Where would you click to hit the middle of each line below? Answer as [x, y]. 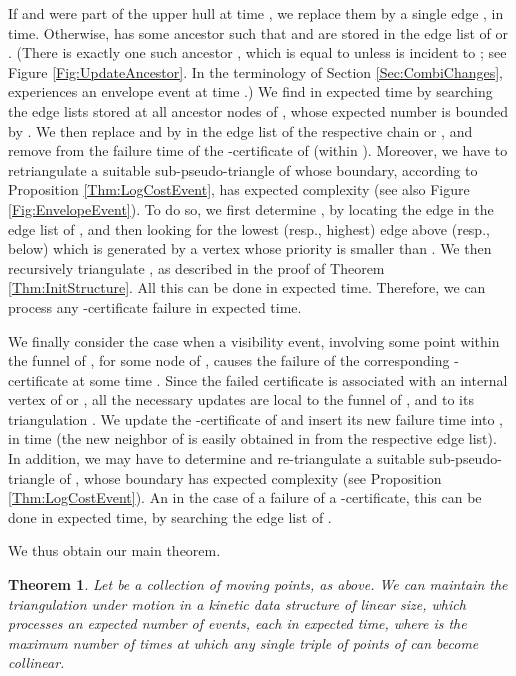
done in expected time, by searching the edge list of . [170, 516]
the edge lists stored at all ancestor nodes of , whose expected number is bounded [258, 110]
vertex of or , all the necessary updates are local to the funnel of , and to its [241, 399]
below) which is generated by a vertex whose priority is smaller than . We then [250, 248]
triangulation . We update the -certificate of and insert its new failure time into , [255, 418]
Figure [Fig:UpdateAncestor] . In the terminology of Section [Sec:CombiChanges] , [255, 71]
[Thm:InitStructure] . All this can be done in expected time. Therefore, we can [247, 287]
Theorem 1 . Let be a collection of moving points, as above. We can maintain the [258, 584]
